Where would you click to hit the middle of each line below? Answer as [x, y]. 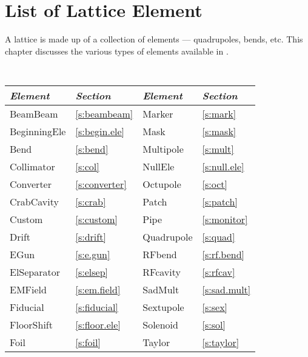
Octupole [162, 184]
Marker [158, 113]
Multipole [163, 148]
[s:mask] [219, 131]
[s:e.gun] [93, 254]
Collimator [32, 166]
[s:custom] [96, 219]
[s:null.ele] [223, 166]
